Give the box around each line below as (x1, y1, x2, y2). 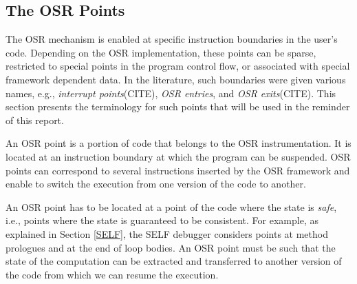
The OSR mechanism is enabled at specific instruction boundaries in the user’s (6, 32, 338, 46)
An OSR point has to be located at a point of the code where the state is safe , (6, 199, 337, 214)
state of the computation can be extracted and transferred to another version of (6, 254, 342, 268)
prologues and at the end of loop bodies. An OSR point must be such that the (6, 240, 336, 254)
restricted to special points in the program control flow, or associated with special (6, 59, 350, 73)
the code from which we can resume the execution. (6, 267, 219, 281)
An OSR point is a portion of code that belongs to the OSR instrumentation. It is (6, 136, 351, 150)
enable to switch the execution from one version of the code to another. (6, 176, 306, 191)
